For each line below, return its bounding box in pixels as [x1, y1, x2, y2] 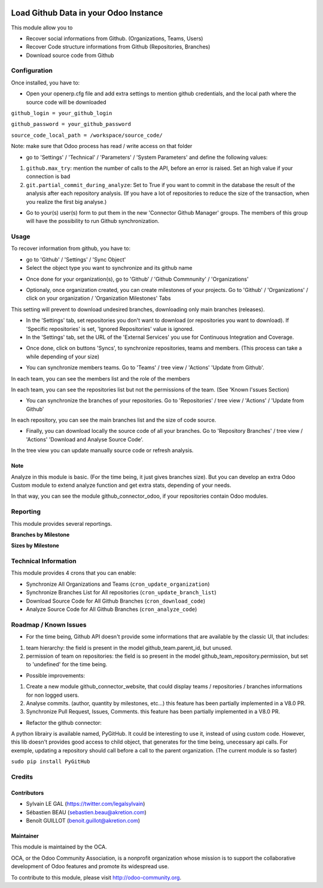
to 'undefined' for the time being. [26, 661, 108, 668]
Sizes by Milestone [11, 542, 59, 549]
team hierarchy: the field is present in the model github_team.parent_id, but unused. [26, 644, 233, 651]
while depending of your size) [26, 353, 100, 360]
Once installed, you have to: [11, 79, 80, 86]
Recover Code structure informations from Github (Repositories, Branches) [26, 43, 211, 50]
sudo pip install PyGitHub [11, 758, 90, 765]
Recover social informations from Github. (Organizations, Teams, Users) [26, 35, 203, 42]
